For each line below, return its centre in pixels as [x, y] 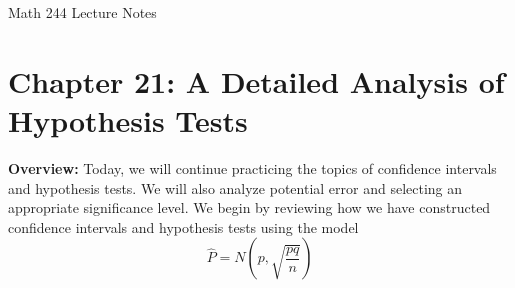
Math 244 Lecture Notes [82, 12]
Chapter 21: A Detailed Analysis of [256, 80]
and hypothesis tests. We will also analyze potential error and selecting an [235, 187]
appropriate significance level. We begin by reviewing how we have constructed [249, 207]
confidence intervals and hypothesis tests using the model [183, 226]
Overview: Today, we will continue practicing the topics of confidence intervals [252, 167]
